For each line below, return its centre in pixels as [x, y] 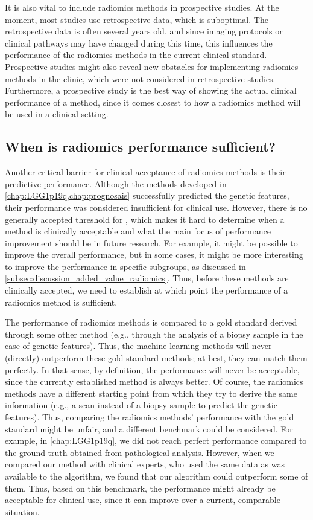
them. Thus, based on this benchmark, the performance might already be [140, 488]
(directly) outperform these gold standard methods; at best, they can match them [156, 358]
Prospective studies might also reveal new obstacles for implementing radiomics [152, 66]
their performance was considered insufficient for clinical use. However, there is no [156, 207]
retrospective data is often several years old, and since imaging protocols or [144, 31]
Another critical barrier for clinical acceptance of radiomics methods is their [145, 172]
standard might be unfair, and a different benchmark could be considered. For [149, 429]
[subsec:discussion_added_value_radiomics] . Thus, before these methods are [147, 278]
